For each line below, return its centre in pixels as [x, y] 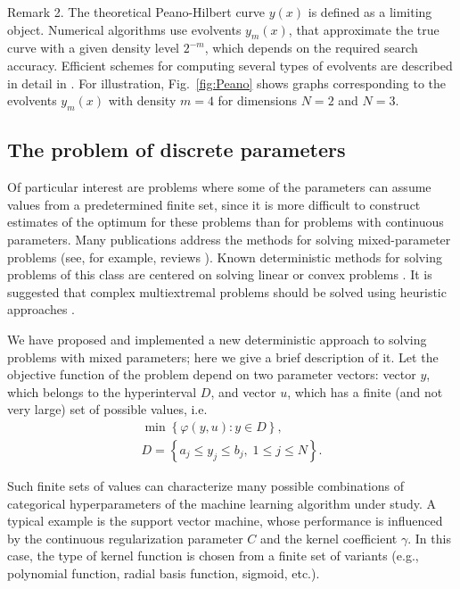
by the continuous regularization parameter [125, 538]
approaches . [41, 309]
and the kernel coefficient [329, 538]
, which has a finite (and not [365, 391]
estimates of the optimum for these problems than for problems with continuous [226, 222]
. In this [429, 538]
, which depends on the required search [311, 48]
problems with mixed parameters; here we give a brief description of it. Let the [223, 357]
